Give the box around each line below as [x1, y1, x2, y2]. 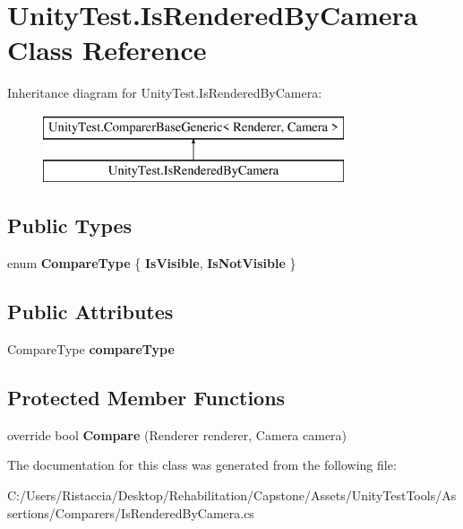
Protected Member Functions [7, 384, 286, 412]
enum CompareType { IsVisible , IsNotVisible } [7, 254, 296, 273]
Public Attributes [7, 298, 174, 325]
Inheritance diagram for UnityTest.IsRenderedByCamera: [7, 83, 322, 102]
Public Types [7, 212, 133, 239]
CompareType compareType [7, 340, 175, 359]
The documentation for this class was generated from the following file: [7, 455, 397, 474]
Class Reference [7, 31, 207, 68]
